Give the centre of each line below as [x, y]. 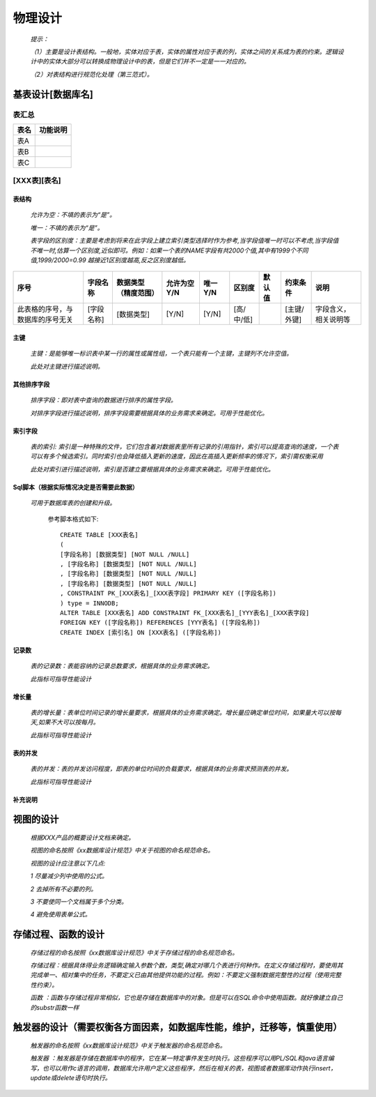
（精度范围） [138, 293]
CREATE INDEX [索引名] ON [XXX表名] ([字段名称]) [141, 632]
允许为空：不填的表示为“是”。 [73, 215]
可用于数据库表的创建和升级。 [73, 503]
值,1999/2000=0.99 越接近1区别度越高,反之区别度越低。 [110, 260]
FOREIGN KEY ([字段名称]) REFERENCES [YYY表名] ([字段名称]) [160, 623]
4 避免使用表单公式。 [61, 914]
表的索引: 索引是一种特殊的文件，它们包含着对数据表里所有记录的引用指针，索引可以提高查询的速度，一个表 [185, 446]
